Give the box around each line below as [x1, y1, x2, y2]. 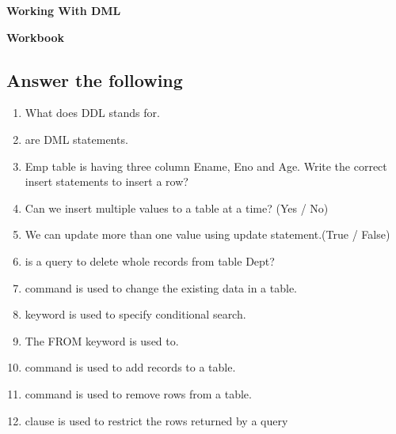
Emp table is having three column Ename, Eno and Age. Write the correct [25, 157, 387, 174]
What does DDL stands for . [25, 104, 160, 121]
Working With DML [6, 2, 121, 18]
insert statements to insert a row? [25, 173, 188, 190]
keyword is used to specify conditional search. [25, 306, 246, 323]
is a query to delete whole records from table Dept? [25, 252, 275, 269]
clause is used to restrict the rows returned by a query [25, 412, 288, 428]
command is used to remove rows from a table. [25, 385, 252, 402]
